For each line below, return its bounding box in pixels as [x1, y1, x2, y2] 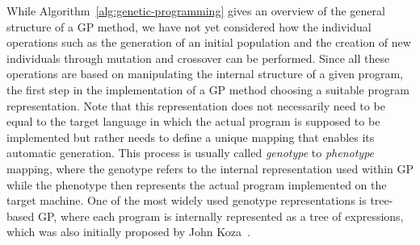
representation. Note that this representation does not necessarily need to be [6, 97, 385, 114]
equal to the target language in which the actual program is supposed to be [6, 113, 380, 130]
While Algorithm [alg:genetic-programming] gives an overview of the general [6, 2, 385, 19]
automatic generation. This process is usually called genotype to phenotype [6, 144, 375, 161]
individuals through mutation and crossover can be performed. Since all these [6, 49, 390, 66]
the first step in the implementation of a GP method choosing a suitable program [6, 81, 409, 98]
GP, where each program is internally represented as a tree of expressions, [37, 207, 404, 224]
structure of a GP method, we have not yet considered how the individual [6, 18, 372, 35]
